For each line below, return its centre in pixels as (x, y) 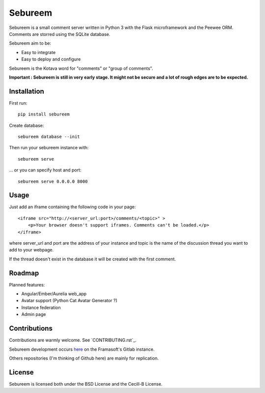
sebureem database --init (49, 137)
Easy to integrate (39, 52)
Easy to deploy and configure (51, 59)
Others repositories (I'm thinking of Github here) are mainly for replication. (84, 358)
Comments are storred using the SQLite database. (60, 34)
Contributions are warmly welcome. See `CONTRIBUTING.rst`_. (73, 340)
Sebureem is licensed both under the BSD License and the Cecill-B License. (86, 384)
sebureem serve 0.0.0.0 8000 (53, 181)
